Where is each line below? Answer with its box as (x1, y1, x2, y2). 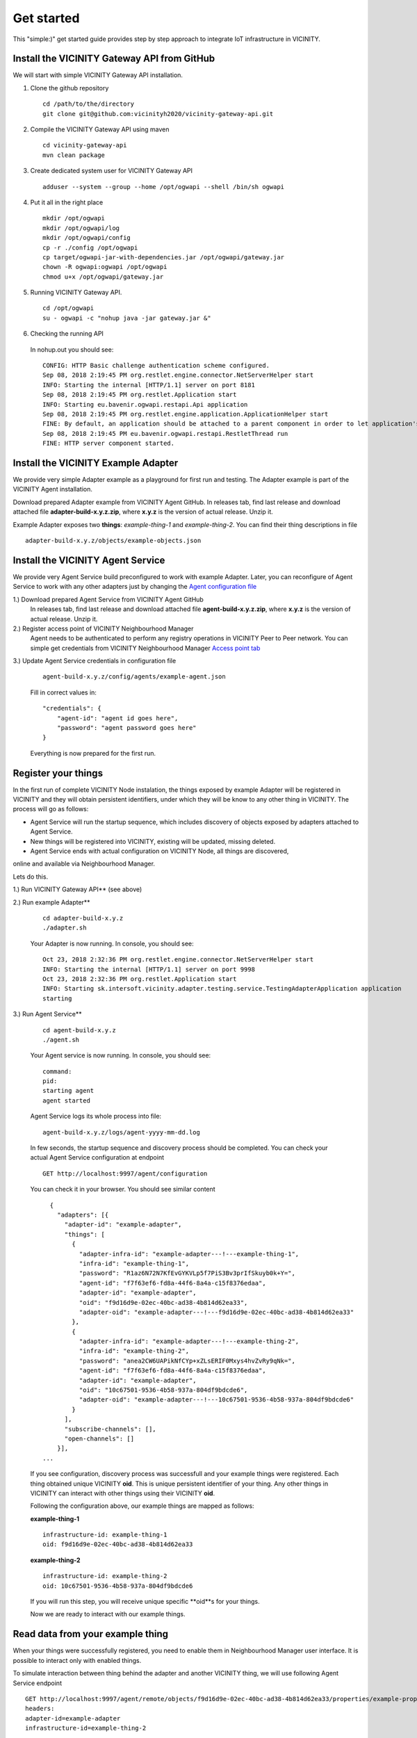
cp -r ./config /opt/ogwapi (42, 243, 138, 252)
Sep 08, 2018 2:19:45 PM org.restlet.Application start (42, 391, 237, 399)
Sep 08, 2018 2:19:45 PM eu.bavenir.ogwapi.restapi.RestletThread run (42, 430, 288, 437)
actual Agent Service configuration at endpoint (30, 1153, 165, 1162)
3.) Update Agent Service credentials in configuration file (13, 657, 177, 665)
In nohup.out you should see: (30, 345, 114, 354)
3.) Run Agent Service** (13, 1010, 83, 1018)
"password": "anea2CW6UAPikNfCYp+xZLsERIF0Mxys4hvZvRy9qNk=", (79, 1356, 295, 1365)
